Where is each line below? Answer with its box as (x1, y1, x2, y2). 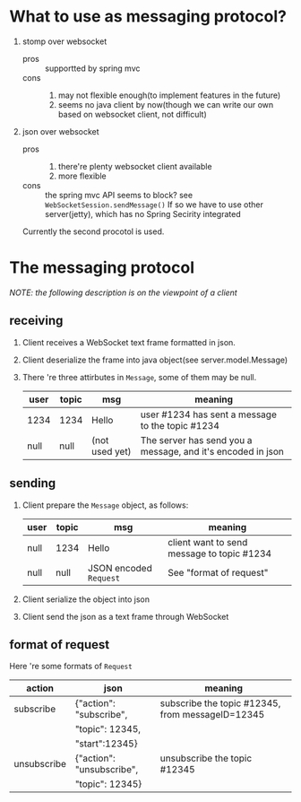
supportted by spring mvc (44, 63, 141, 74)
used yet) (90, 445, 132, 458)
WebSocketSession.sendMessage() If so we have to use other (44, 199, 264, 210)
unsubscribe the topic (159, 752, 253, 764)
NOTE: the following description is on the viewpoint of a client (9, 287, 237, 298)
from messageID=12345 (159, 709, 265, 721)
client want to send (167, 536, 248, 548)
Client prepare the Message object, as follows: (21, 500, 189, 510)
